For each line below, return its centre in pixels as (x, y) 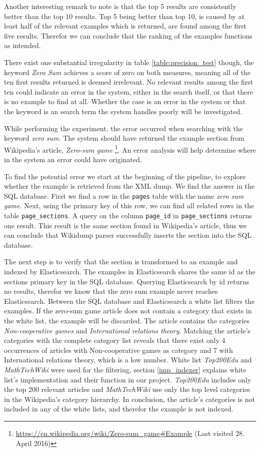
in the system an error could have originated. (73, 159)
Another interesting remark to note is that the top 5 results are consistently (120, 6)
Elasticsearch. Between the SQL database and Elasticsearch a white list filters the (129, 301)
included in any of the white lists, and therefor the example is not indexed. (119, 409)
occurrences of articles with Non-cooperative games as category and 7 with (118, 350)
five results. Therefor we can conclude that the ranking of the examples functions (128, 35)
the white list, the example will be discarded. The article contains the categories (127, 320)
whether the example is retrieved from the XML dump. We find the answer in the (129, 186)
